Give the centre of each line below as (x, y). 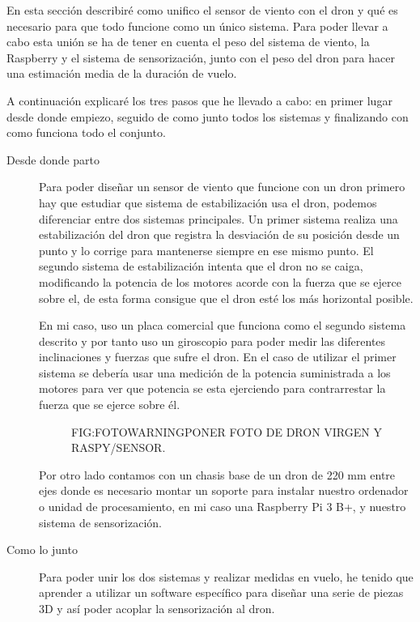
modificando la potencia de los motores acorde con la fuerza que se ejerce (220, 281)
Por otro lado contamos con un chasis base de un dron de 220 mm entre (217, 474)
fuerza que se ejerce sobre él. (110, 405)
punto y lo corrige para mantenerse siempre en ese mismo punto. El (206, 250)
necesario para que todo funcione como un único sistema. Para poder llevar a (197, 26)
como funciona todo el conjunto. (86, 132)
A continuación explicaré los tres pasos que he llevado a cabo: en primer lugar (199, 100)
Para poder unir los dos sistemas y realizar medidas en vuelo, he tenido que (226, 576)
